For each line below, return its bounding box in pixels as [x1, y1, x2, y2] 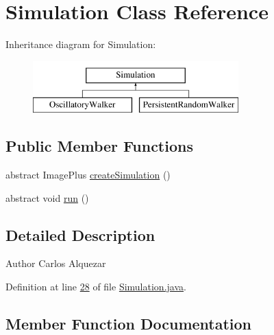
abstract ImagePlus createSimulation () [5, 167, 171, 182]
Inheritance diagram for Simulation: [5, 37, 156, 51]
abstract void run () [5, 190, 89, 205]
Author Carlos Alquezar [5, 256, 106, 270]
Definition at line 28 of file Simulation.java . [5, 279, 186, 294]
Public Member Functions [5, 135, 193, 157]
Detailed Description [5, 224, 155, 245]
